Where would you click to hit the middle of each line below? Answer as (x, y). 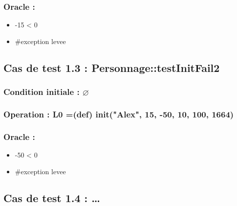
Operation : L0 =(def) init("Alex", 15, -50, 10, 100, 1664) (119, 114)
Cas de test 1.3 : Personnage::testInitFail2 (112, 67)
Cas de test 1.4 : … (52, 197)
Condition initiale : (42, 92)
